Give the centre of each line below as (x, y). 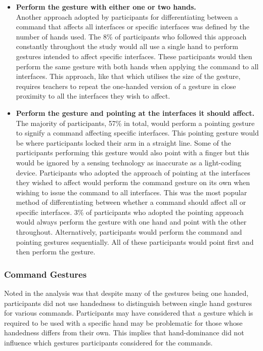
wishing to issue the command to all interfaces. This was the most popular (131, 192)
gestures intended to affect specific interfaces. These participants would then (134, 56)
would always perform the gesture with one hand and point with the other (131, 222)
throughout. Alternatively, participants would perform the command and (129, 232)
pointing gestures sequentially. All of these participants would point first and (135, 242)
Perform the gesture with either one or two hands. (106, 7)
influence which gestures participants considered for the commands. (108, 343)
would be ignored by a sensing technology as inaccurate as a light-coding (129, 162)
